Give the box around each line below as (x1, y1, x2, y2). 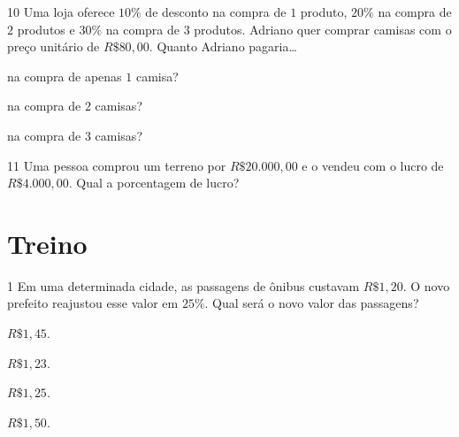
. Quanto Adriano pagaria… (149, 37, 297, 56)
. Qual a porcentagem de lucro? (68, 173, 240, 192)
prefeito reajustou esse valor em (7, 294, 179, 312)
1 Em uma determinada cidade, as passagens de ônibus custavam (7, 276, 360, 295)
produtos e (17, 19, 75, 38)
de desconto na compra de (145, 3, 287, 20)
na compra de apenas (7, 66, 122, 85)
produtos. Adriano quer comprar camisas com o (194, 19, 452, 38)
